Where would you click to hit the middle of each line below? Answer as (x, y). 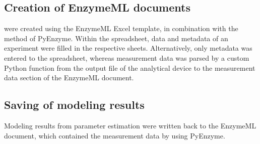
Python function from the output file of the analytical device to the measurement (130, 67)
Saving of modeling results (74, 105)
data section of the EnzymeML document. (69, 78)
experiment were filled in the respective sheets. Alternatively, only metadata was (128, 48)
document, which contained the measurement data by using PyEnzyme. (115, 135)
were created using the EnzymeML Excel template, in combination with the (121, 28)
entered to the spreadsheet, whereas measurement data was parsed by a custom (127, 57)
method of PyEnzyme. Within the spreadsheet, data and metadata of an (116, 38)
